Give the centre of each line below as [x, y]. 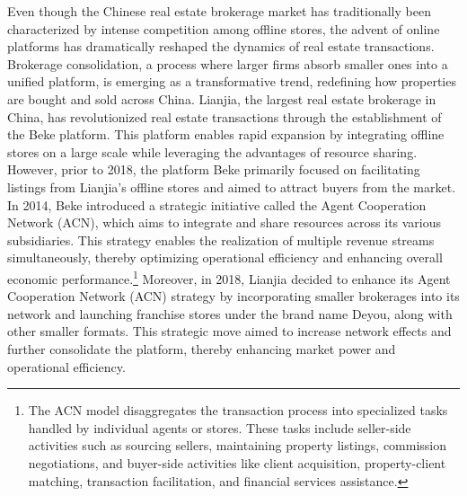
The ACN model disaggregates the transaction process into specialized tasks [238, 410]
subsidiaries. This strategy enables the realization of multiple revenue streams [221, 239]
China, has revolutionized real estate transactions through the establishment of [225, 116]
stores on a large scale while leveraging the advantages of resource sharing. [212, 151]
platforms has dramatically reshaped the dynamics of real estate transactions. [221, 46]
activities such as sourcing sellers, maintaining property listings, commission [238, 445]
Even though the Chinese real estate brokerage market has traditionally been [219, 11]
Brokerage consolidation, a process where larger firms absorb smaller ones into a [228, 63]
